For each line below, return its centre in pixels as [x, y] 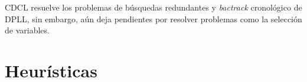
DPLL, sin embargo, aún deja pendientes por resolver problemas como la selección [153, 18]
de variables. [27, 30]
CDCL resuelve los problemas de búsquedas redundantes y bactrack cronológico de [153, 7]
